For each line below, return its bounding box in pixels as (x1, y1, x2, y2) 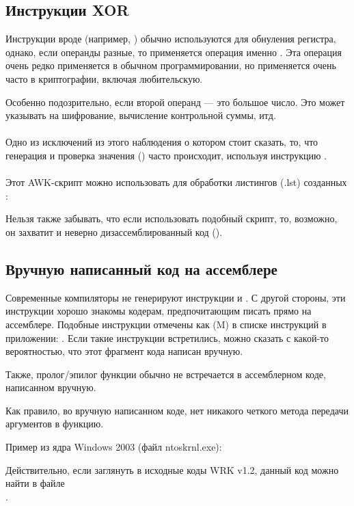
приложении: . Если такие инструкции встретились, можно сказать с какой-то (5, 330, 329, 345)
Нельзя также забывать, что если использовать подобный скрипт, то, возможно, (5, 211, 338, 226)
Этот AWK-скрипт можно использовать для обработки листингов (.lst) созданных (5, 175, 347, 189)
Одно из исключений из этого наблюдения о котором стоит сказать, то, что (5, 135, 318, 149)
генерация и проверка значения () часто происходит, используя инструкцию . (5, 148, 327, 162)
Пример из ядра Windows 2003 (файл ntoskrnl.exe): (5, 440, 222, 454)
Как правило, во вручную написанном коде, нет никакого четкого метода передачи (5, 403, 349, 417)
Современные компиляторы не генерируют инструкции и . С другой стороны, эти (5, 290, 346, 304)
